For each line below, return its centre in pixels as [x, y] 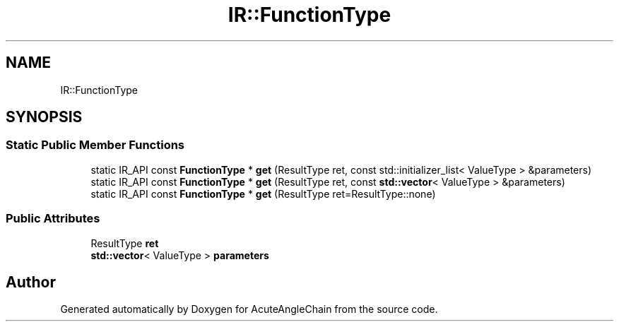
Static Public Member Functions [95, 145]
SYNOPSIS [44, 117]
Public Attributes [53, 219]
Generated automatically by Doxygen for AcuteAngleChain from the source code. [249, 309]
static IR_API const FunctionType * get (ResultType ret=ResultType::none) [263, 194]
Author [31, 282]
